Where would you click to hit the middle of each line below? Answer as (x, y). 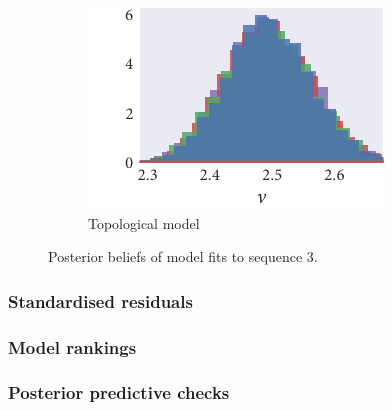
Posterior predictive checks (119, 392)
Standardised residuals (100, 300)
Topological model (144, 222)
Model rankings (72, 346)
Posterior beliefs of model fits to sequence (175, 256)
